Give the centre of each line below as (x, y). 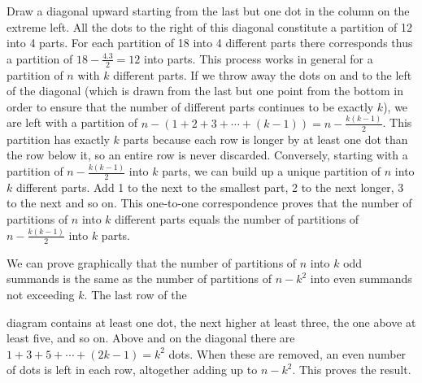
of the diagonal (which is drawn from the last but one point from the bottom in (205, 91)
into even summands (361, 279)
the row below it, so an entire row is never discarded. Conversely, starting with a (207, 155)
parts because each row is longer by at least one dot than (265, 139)
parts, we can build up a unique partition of (272, 171)
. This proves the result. (352, 370)
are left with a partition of (72, 122)
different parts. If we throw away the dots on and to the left (263, 74)
